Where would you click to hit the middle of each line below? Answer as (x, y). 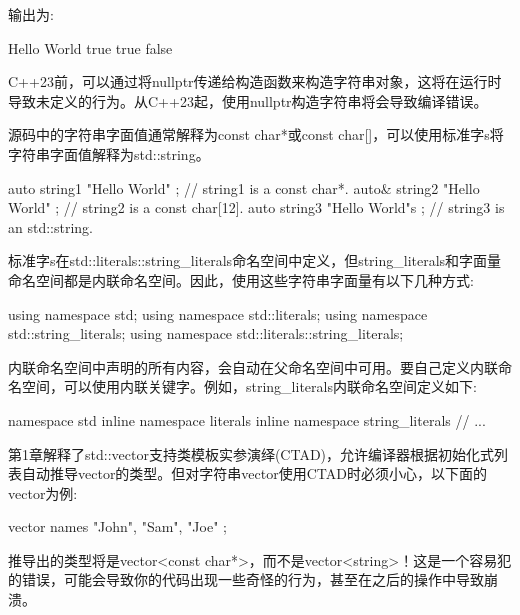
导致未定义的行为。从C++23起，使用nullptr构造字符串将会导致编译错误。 (248, 100)
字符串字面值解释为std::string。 (109, 153)
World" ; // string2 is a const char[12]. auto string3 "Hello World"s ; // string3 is (256, 207)
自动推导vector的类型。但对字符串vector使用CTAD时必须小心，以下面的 (254, 473)
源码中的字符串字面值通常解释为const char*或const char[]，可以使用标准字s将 (256, 134)
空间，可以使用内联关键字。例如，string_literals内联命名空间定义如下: (249, 386)
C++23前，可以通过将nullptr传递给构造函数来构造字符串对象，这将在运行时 (255, 81)
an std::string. (50, 226)
